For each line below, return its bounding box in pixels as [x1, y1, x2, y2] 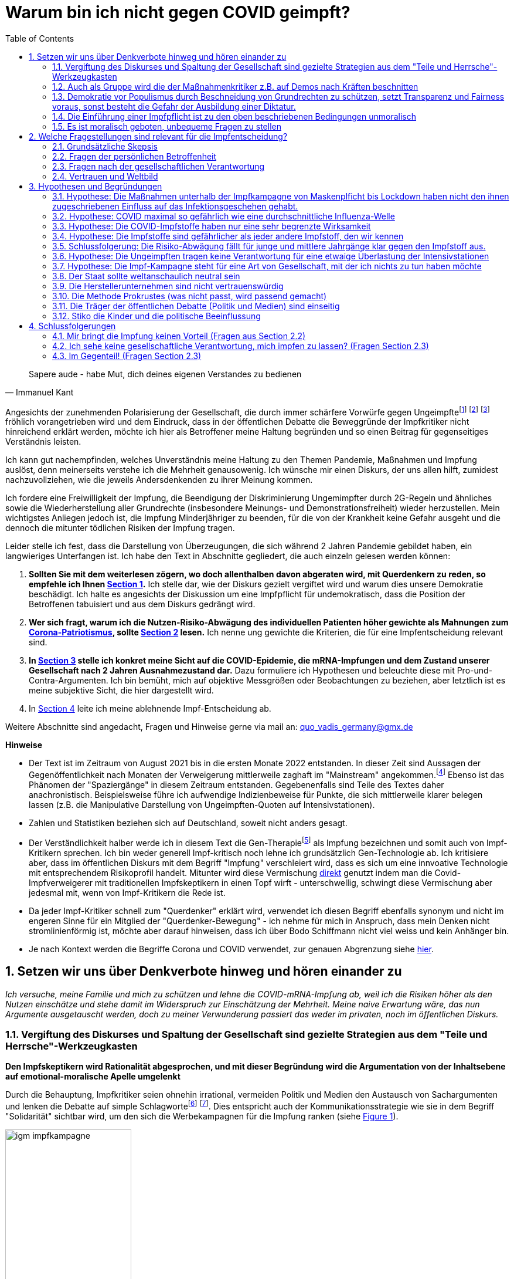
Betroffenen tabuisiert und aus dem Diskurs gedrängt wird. [29, 599, 256, 610]
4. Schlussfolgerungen [29, 320, 116, 331]
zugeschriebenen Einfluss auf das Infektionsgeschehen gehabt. [52, 201, 298, 211]
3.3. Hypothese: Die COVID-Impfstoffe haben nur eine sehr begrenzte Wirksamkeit [52, 221, 371, 231]
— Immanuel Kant [5, 387, 74, 397]
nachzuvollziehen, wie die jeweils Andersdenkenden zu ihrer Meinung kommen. [5, 475, 313, 485]
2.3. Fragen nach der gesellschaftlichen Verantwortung [52, 161, 265, 171]
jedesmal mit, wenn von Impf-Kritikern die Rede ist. [29, 887, 226, 898]
